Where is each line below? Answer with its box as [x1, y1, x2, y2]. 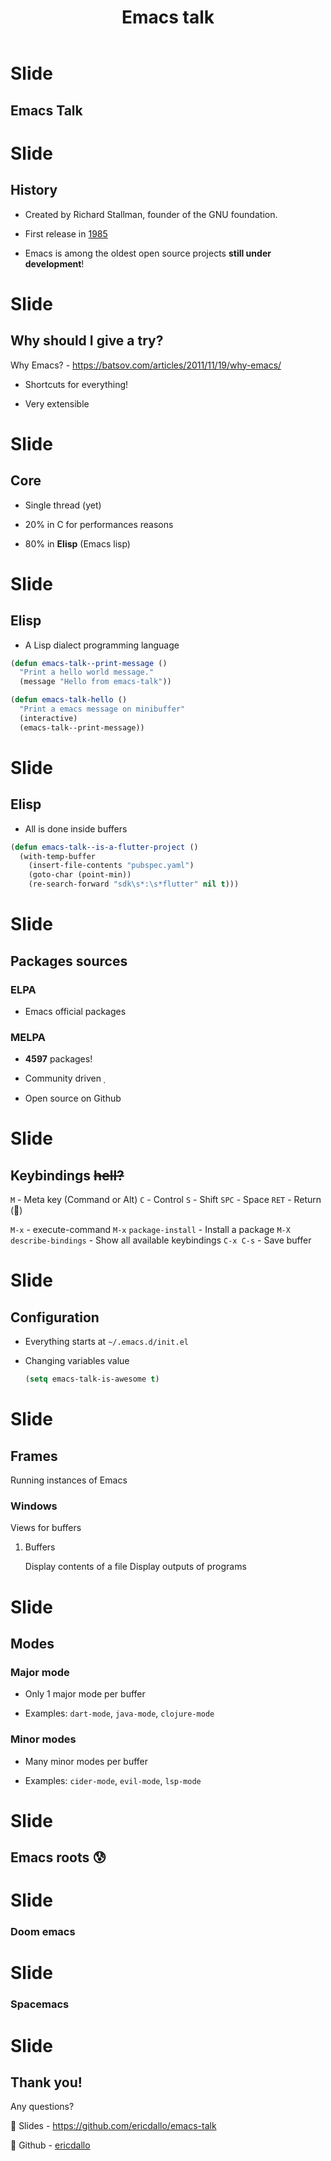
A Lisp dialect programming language [24, 639, 180, 651]
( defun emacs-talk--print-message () [10, 658, 168, 668]
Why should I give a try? [10, 332, 164, 350]
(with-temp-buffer [19, 851, 97, 861]
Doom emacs [10, 1925, 76, 1939]
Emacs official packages [24, 1005, 127, 1017]
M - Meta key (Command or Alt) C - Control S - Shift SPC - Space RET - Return [10, 1194, 322, 1206]
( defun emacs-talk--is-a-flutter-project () [10, 842, 199, 852]
